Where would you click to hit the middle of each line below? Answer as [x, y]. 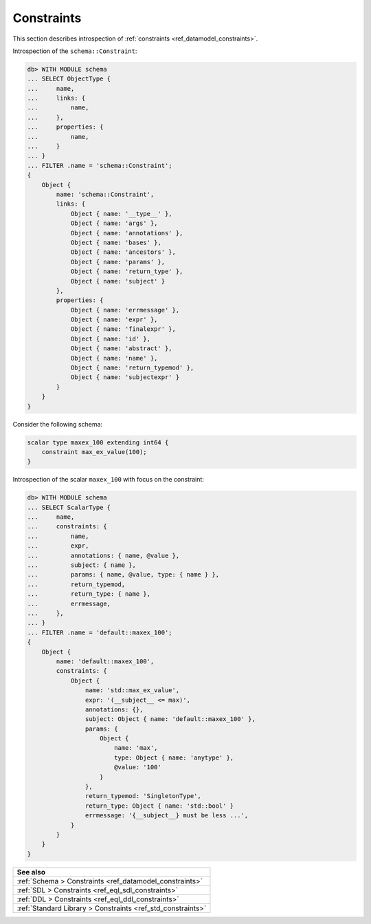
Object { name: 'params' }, [117, 262]
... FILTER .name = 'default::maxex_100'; [100, 632]
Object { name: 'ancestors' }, [123, 252]
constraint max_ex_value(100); [94, 452]
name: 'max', [136, 748]
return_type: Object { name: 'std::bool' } [159, 806]
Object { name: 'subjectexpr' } [125, 377]
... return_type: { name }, [89, 594]
